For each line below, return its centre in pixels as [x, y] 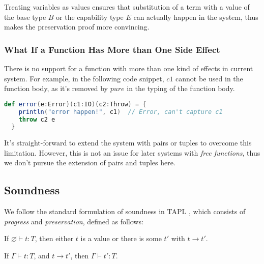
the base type [25, 17]
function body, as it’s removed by [56, 88]
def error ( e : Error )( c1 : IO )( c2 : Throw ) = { [75, 104]
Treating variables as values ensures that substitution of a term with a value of [127, 7]
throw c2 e [37, 119]
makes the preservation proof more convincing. [77, 27]
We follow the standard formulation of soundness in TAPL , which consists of [125, 211]
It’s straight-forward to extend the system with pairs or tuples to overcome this [128, 143]
